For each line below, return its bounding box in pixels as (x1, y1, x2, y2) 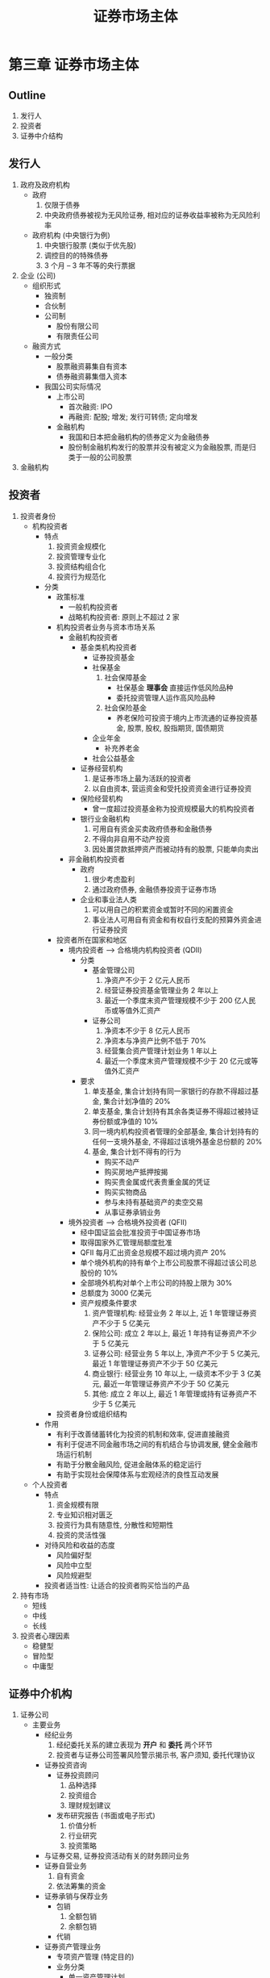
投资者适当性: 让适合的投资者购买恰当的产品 (44, 1580, 190, 1590)
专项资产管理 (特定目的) (56, 1952, 135, 1962)
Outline (8, 88, 46, 102)
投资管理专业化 (56, 551, 106, 561)
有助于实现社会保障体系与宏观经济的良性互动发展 (56, 1470, 219, 1479)
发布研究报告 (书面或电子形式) (56, 1811, 156, 1821)
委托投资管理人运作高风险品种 (116, 692, 216, 702)
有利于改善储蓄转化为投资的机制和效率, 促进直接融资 (56, 1429, 231, 1439)
